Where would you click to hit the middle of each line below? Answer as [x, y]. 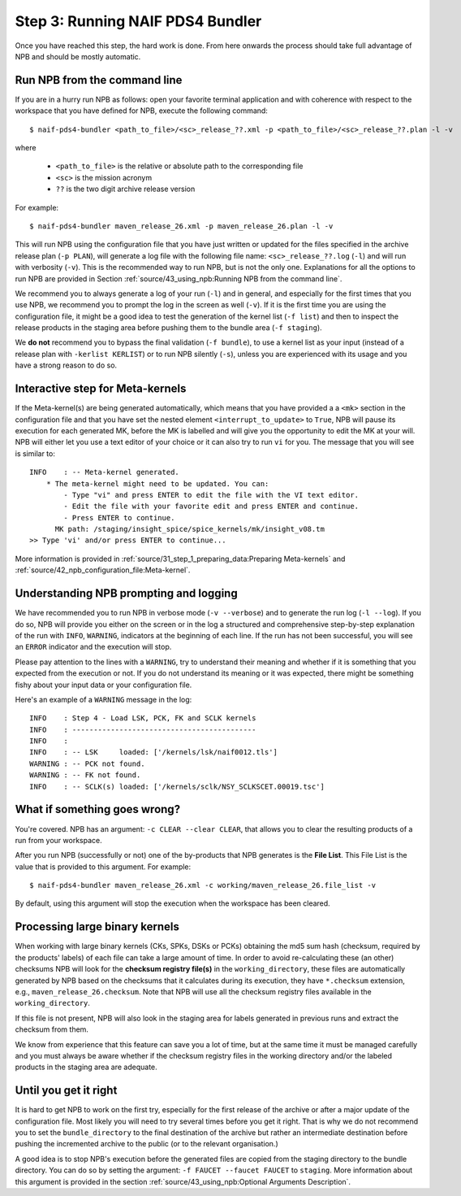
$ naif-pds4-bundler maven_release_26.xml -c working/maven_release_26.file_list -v [203, 885]
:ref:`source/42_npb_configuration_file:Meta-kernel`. [103, 570]
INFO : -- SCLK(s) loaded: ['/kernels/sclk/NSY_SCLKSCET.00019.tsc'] [177, 786]
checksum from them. [52, 1029]
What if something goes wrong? [98, 809]
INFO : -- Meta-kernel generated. [105, 472]
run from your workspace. [58, 840]
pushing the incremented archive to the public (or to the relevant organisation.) [147, 1144]
